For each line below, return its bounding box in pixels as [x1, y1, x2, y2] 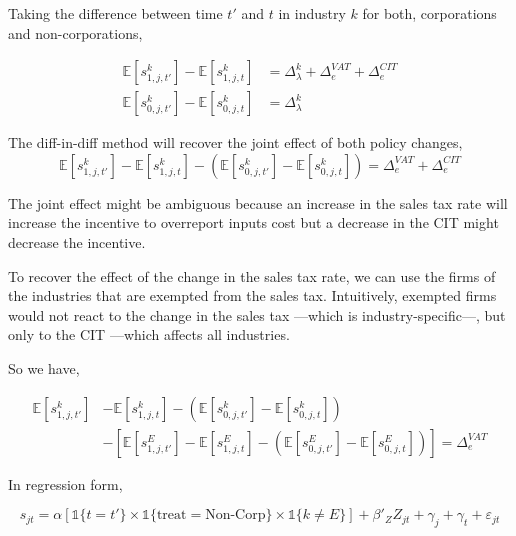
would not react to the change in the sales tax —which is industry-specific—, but [8, 304, 506, 325]
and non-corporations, [8, 22, 143, 43]
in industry [278, 3, 346, 23]
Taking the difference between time [8, 3, 223, 23]
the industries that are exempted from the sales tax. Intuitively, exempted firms [8, 285, 497, 306]
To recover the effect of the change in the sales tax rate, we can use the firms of [8, 265, 496, 286]
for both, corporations [362, 3, 497, 23]
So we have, [8, 358, 80, 378]
